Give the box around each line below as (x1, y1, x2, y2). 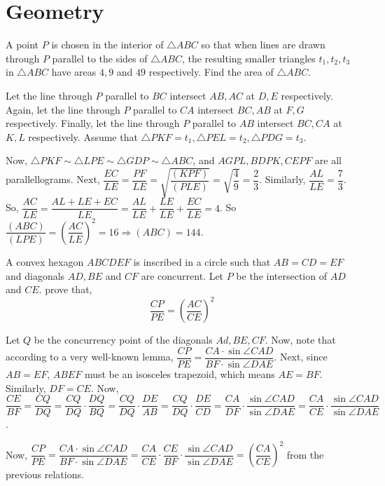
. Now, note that (265, 332, 336, 347)
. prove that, (38, 282, 92, 297)
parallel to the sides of (52, 50, 148, 65)
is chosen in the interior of (51, 37, 164, 52)
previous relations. (6, 467, 84, 482)
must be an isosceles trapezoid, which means (84, 366, 275, 381)
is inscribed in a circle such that (133, 254, 271, 269)
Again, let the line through (6, 102, 120, 116)
